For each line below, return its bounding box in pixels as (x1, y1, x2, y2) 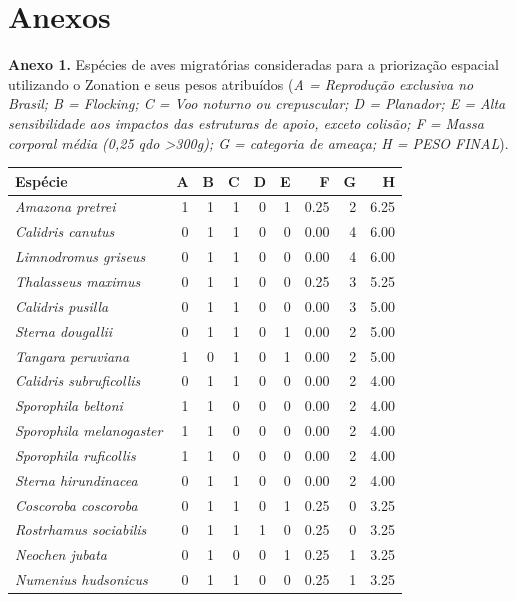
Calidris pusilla (15, 295, 109, 316)
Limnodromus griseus (15, 246, 146, 267)
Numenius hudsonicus (15, 569, 148, 590)
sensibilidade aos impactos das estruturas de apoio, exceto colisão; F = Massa (8, 112, 484, 133)
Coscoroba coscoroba (15, 494, 138, 515)
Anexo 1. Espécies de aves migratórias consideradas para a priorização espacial (8, 54, 499, 75)
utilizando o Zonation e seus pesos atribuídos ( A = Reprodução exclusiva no (8, 73, 474, 94)
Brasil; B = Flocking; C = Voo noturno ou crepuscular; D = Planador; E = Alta (8, 93, 506, 114)
